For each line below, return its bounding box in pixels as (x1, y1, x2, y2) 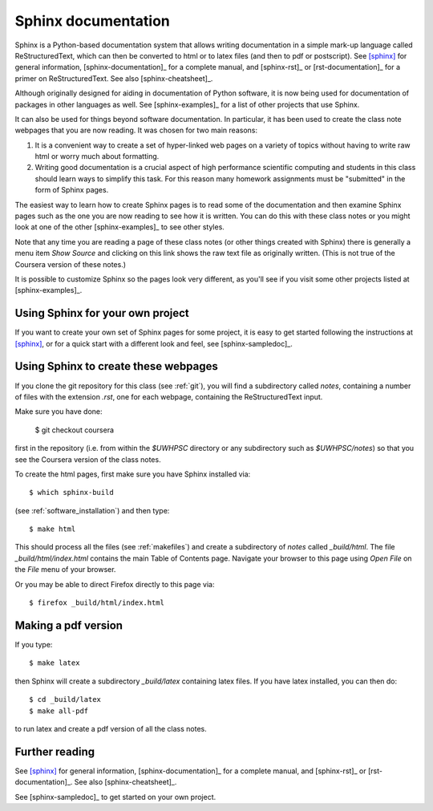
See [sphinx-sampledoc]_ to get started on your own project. (14, 792, 216, 801)
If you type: (14, 639, 53, 649)
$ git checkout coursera (34, 425, 115, 435)
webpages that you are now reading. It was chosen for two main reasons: (14, 125, 258, 136)
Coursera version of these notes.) (14, 259, 127, 269)
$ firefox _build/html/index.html (29, 598, 164, 607)
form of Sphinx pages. (34, 185, 109, 195)
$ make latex (29, 659, 80, 667)
